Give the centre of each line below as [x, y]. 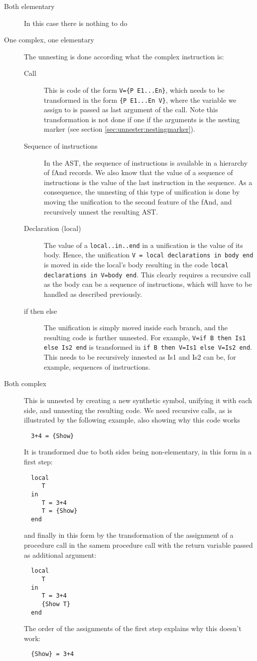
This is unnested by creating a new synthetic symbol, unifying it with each [138, 400]
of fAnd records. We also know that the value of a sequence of [138, 172]
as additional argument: [60, 554]
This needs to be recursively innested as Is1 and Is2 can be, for [140, 357]
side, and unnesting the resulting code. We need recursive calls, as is [128, 410]
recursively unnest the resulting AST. [101, 211]
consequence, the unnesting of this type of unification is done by [142, 192]
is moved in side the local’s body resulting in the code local [136, 265]
